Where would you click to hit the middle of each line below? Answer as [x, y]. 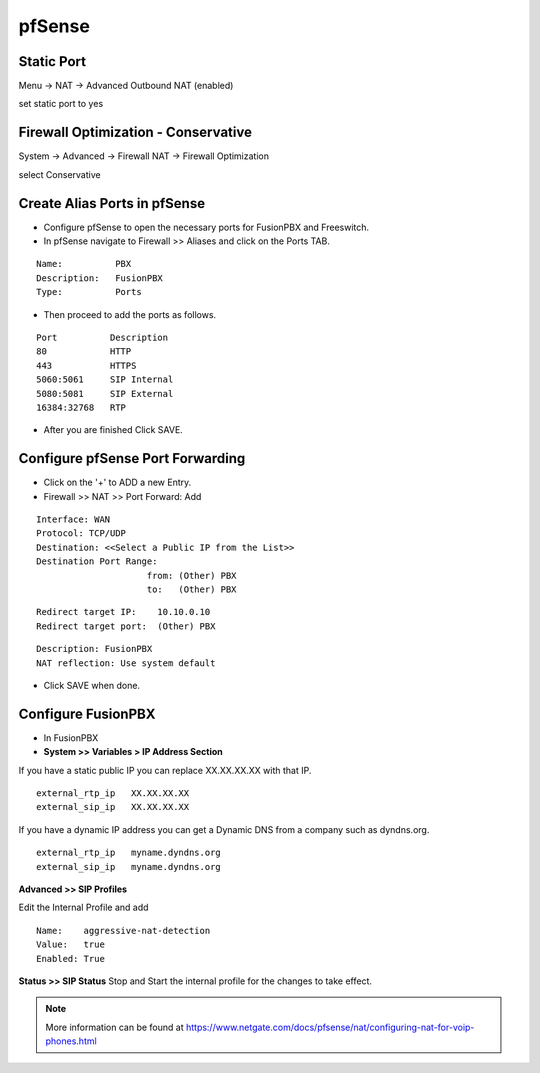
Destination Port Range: [97, 561]
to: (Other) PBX [191, 589]
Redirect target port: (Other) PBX [126, 626]
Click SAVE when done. [91, 685]
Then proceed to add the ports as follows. [130, 314]
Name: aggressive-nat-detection [123, 930]
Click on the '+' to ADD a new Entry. [117, 482]
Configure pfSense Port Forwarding [132, 458]
